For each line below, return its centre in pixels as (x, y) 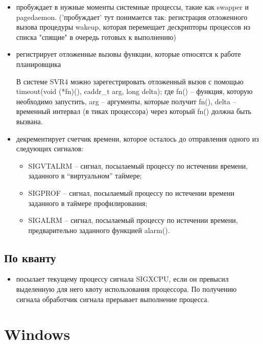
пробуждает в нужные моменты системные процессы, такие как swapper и (132, 7)
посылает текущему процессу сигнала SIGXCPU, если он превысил (122, 279)
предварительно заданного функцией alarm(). (99, 230)
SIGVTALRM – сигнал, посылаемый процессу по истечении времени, (138, 165)
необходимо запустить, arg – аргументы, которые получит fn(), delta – (126, 101)
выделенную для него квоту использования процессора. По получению (126, 289)
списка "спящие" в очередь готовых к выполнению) (96, 37)
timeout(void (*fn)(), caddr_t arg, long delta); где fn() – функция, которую (134, 91)
